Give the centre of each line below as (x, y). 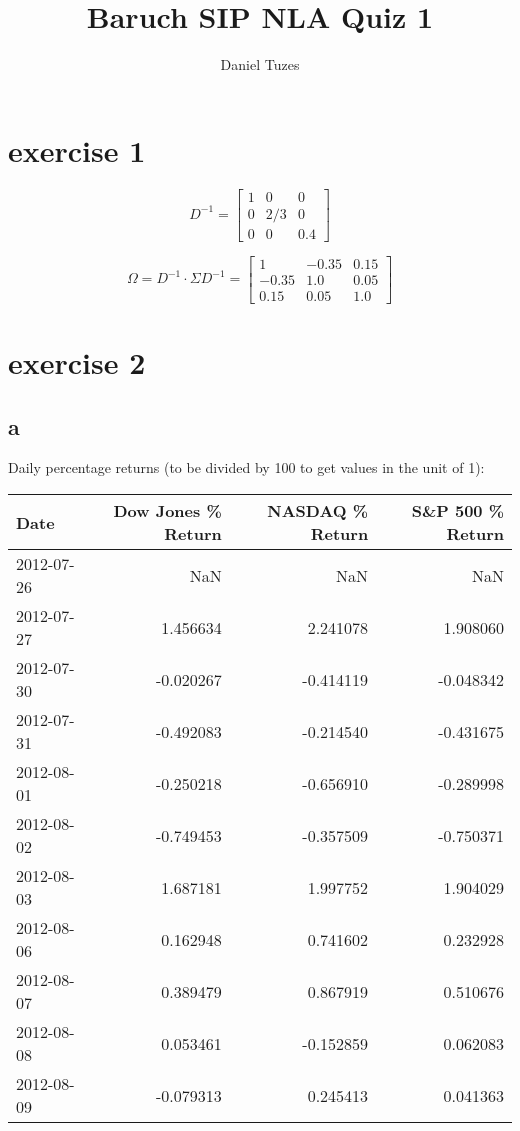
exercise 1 (77, 149)
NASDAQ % (318, 511)
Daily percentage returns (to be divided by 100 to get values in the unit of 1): (246, 467)
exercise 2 (77, 362)
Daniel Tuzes (260, 64)
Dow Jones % (167, 511)
